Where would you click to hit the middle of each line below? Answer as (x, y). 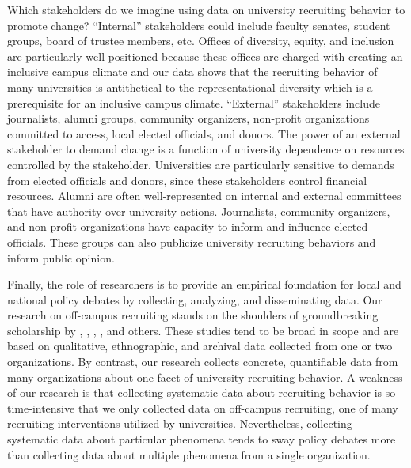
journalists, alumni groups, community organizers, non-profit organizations (188, 118)
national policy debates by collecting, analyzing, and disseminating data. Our (195, 299)
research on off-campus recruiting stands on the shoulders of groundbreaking (193, 315)
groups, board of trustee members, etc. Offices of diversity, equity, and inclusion (201, 41)
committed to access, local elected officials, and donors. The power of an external (204, 133)
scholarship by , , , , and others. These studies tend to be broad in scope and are (203, 330)
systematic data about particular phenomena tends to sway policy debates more (202, 439)
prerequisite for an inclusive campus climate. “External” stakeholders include (194, 102)
